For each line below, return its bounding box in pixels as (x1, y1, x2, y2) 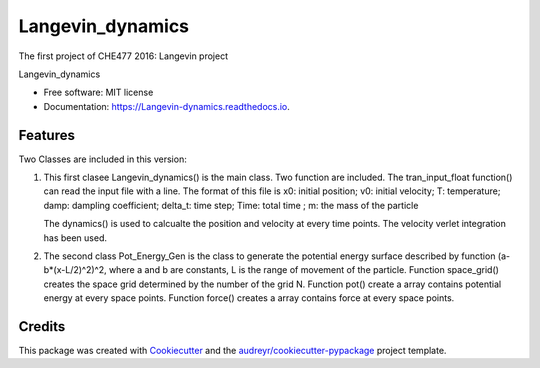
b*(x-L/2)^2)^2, (43, 264, 107, 276)
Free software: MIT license (43, 86, 154, 99)
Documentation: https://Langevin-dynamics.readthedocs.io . (43, 100, 290, 112)
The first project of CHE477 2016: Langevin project (18, 50, 229, 62)
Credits (18, 318, 66, 335)
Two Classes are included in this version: (18, 153, 187, 165)
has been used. (43, 231, 108, 244)
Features (18, 126, 75, 144)
